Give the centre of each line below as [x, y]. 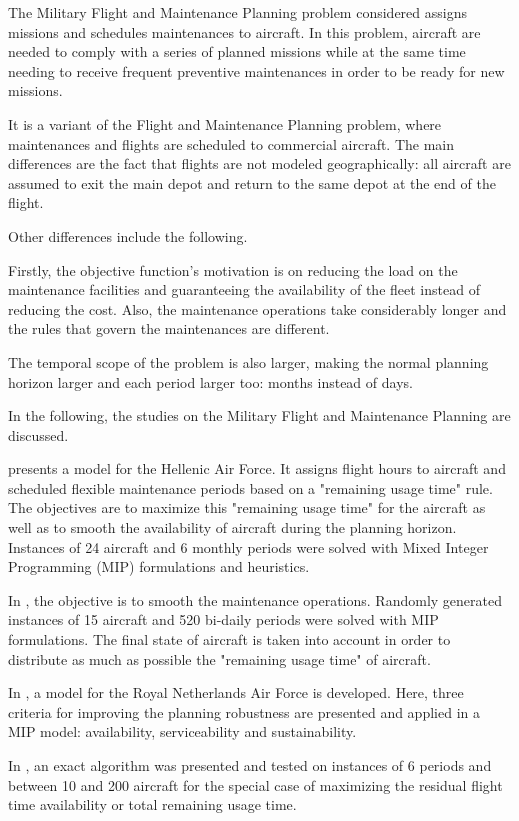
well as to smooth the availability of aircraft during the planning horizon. [232, 527]
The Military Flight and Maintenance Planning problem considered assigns [237, 12]
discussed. [38, 434]
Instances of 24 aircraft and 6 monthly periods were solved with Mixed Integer [248, 546]
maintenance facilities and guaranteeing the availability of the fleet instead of [244, 289]
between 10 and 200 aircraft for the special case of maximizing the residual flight [255, 784]
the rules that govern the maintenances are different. [169, 328]
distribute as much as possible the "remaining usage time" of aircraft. [219, 658]
